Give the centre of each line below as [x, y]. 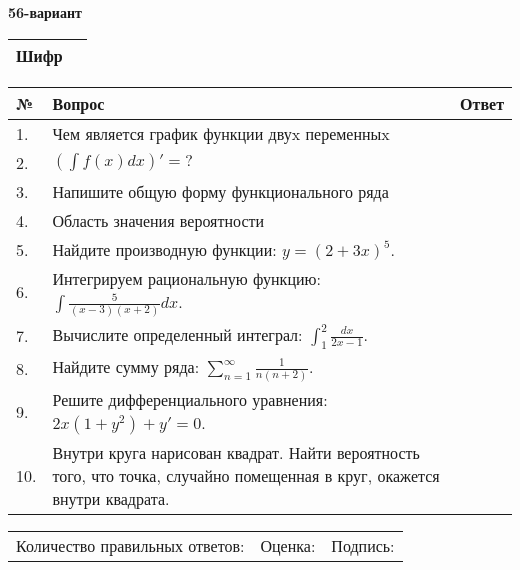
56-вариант [45, 12]
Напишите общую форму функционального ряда [220, 191]
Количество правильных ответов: [130, 545]
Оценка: [288, 545]
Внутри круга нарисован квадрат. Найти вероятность [236, 452]
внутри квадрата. [111, 498]
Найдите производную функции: [164, 249]
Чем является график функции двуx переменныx [221, 133]
